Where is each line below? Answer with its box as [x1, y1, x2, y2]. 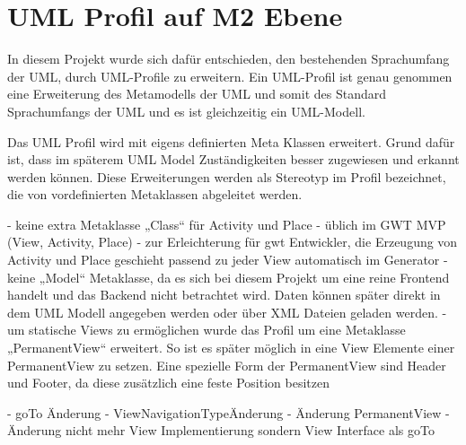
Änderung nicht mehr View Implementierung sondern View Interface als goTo [7, 421, 435, 440]
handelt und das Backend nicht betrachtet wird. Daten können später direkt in [7, 285, 441, 304]
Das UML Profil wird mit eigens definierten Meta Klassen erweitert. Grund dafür [7, 132, 455, 151]
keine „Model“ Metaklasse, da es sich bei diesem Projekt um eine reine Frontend [7, 267, 450, 286]
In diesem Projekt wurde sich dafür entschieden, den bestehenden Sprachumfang [7, 49, 450, 68]
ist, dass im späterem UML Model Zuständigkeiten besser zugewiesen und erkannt [7, 150, 460, 169]
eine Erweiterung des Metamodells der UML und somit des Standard [7, 84, 387, 103]
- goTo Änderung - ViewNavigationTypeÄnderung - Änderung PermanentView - [7, 403, 450, 422]
